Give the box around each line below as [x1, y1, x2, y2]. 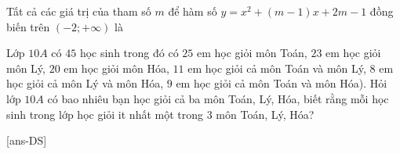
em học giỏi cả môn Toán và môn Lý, [187, 59, 366, 76]
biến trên [6, 18, 50, 34]
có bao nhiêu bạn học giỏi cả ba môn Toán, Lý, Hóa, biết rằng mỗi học [47, 90, 389, 106]
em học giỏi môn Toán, [196, 45, 307, 61]
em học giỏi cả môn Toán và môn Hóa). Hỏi [176, 75, 387, 91]
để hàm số [168, 3, 217, 19]
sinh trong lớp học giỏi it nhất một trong [6, 106, 204, 122]
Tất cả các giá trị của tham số [6, 3, 151, 19]
